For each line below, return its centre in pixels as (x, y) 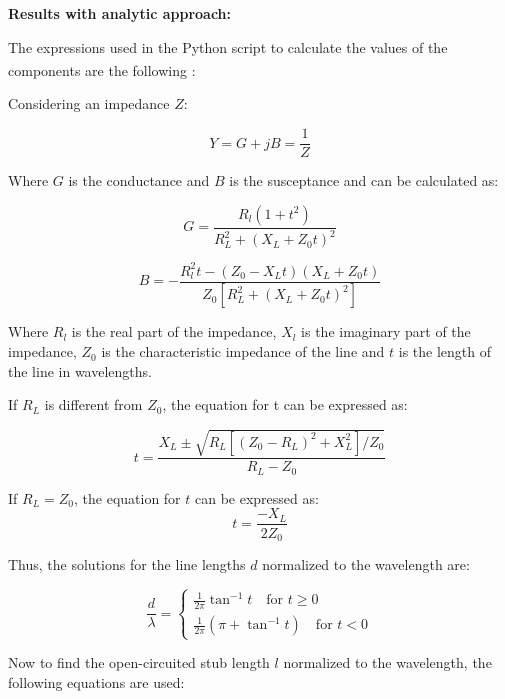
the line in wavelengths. (80, 370)
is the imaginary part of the (386, 331)
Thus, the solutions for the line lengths (127, 563)
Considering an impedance (89, 103)
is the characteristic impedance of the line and (243, 351)
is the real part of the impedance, (174, 331)
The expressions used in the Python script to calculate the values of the (228, 46)
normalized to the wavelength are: (366, 563)
